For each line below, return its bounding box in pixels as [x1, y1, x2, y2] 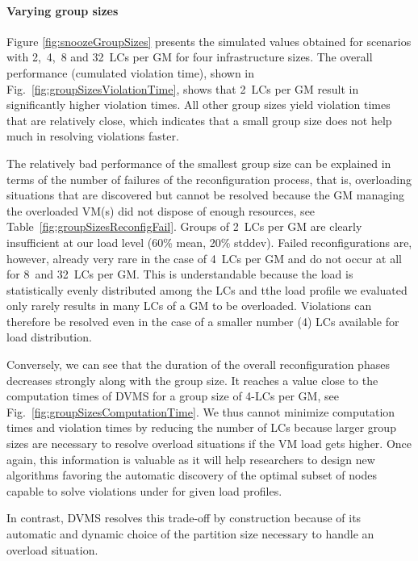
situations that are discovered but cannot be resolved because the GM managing [6, 186, 404, 203]
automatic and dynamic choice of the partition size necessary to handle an [6, 525, 374, 542]
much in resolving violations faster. [6, 128, 179, 144]
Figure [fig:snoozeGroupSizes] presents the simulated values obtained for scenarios [6, 32, 412, 49]
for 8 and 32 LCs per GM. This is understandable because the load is [6, 266, 353, 283]
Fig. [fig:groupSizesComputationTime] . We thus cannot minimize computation [6, 403, 395, 420]
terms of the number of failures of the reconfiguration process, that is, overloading [6, 170, 412, 187]
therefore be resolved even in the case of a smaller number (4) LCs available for [6, 312, 399, 329]
